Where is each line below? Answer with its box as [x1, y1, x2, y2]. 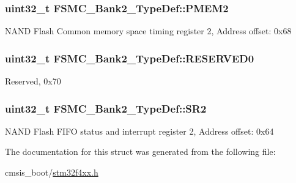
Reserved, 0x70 [5, 75, 61, 88]
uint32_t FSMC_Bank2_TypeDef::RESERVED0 [5, 50, 254, 65]
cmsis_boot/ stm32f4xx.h [5, 166, 98, 179]
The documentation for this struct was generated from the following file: [5, 145, 276, 158]
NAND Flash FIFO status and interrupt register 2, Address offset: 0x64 [5, 124, 274, 137]
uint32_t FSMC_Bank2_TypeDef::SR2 [5, 100, 207, 116]
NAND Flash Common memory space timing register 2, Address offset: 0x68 [5, 24, 292, 37]
